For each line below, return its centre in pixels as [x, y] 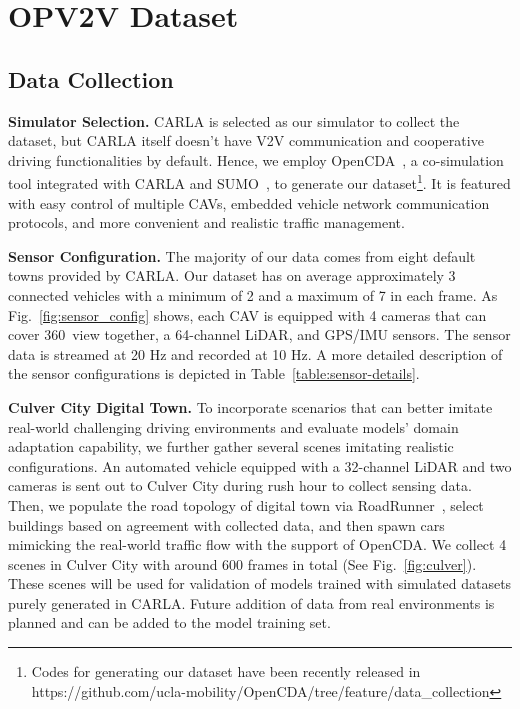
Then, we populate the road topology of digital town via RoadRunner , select [246, 504]
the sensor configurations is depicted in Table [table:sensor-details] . [214, 373]
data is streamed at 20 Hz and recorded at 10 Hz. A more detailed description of [255, 353]
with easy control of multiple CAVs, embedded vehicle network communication [249, 202]
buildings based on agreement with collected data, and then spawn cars [226, 524]
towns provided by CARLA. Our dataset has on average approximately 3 [232, 275]
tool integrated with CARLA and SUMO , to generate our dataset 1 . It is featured [259, 182]
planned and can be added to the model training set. [169, 622]
